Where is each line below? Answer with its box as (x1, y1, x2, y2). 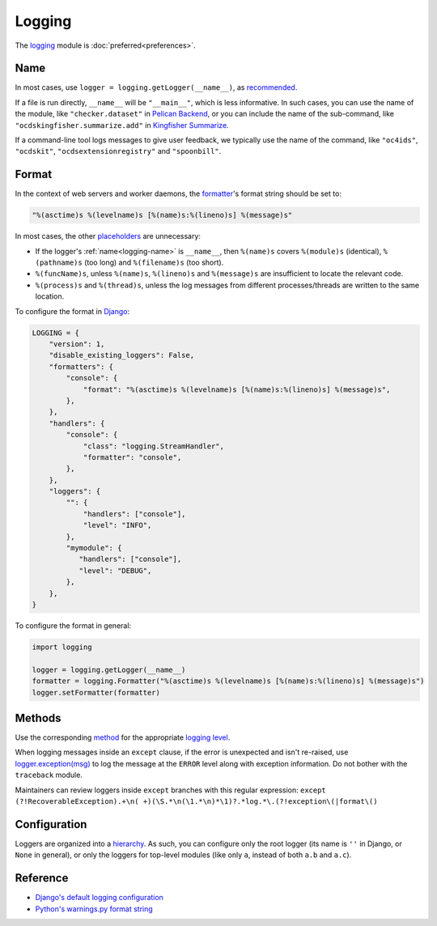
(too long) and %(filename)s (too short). (83, 257, 224, 267)
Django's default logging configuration (35, 893, 163, 903)
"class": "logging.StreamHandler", (83, 441, 224, 451)
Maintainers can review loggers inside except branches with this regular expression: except (15, 785, 327, 795)
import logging (32, 642, 92, 652)
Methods (15, 711, 62, 724)
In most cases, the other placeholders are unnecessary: (15, 231, 202, 241)
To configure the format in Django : (15, 306, 130, 316)
